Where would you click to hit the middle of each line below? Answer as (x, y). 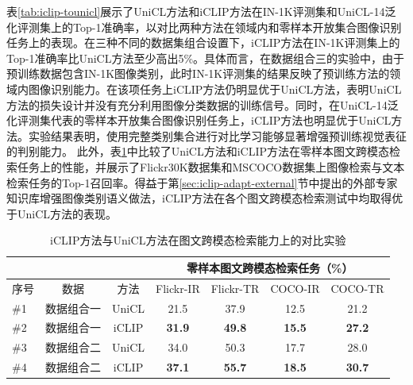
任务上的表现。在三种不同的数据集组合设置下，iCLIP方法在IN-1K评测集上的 (203, 42)
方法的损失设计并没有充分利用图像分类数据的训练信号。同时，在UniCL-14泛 (203, 104)
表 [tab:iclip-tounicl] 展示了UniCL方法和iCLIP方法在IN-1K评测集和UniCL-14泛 (201, 11)
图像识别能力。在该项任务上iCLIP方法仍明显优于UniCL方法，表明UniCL (215, 89)
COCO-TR (357, 288)
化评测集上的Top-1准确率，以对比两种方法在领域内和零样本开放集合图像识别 (204, 27)
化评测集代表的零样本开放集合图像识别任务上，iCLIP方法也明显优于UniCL (199, 120)
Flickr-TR (235, 288)
